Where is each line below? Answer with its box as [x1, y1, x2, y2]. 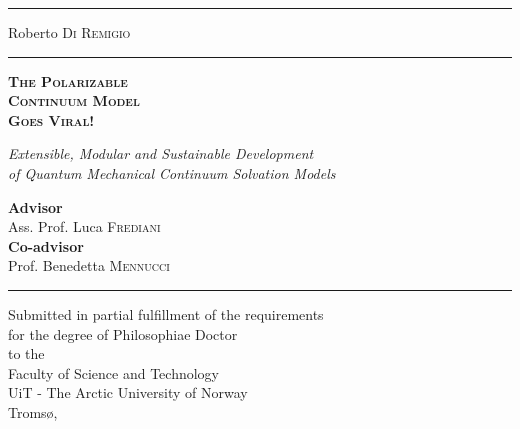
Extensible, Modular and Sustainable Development [8, 143, 314, 164]
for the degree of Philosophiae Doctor [8, 323, 238, 344]
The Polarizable [8, 70, 128, 91]
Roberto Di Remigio [8, 22, 131, 42]
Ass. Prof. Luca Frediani [8, 216, 161, 237]
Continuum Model [8, 90, 140, 111]
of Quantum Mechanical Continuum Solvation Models [8, 162, 336, 183]
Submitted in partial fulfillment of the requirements [8, 303, 324, 324]
